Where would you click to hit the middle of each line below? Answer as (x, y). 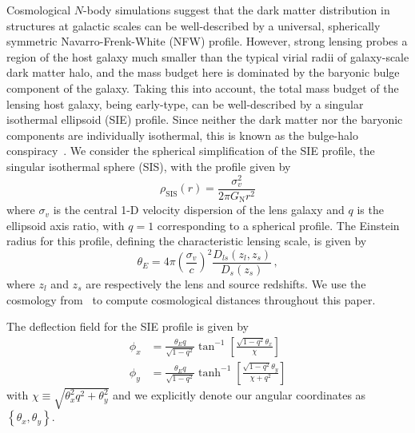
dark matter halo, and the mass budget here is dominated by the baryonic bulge (203, 72)
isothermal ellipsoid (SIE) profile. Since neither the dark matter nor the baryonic (205, 119)
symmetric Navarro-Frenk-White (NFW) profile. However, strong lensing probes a (207, 41)
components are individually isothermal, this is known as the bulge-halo (182, 135)
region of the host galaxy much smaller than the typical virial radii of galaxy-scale (208, 56)
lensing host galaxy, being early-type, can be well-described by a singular (185, 103)
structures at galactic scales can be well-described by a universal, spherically (194, 25)
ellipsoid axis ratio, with (66, 225)
